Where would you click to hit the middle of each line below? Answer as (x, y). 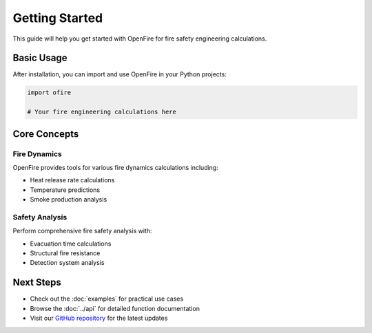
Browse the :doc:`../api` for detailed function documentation (115, 308)
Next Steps (37, 282)
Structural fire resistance (65, 253)
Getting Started (58, 18)
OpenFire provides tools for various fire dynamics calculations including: (115, 167)
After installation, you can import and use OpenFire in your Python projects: (120, 74)
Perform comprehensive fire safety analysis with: (82, 231)
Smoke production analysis (69, 200)
